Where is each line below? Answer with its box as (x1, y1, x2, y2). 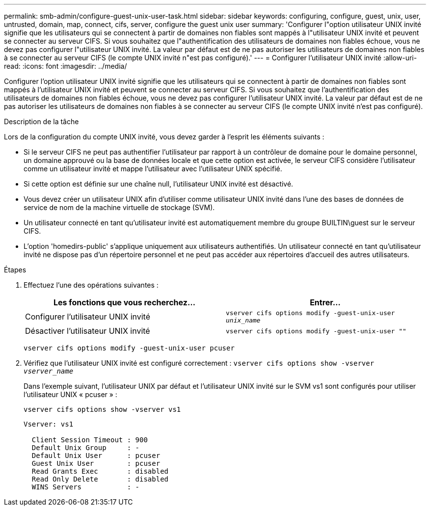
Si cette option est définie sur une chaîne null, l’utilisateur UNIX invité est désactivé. (24, 180, 294, 188)
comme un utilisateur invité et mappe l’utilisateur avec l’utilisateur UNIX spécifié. (24, 164, 282, 173)
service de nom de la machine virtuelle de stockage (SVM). (24, 203, 215, 212)
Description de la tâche (4, 117, 79, 126)
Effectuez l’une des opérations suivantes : (24, 281, 159, 289)
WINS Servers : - (31, 483, 140, 491)
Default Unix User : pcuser (31, 452, 161, 459)
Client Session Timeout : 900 (31, 436, 148, 444)
